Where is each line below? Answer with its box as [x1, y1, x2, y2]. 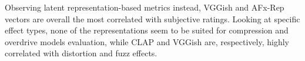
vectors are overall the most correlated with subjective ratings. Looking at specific [5, 12, 300, 25]
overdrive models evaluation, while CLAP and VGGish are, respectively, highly [5, 35, 289, 48]
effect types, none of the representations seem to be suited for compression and [5, 24, 289, 36]
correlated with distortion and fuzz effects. [5, 47, 157, 59]
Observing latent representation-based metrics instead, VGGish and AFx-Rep [5, 1, 284, 13]
